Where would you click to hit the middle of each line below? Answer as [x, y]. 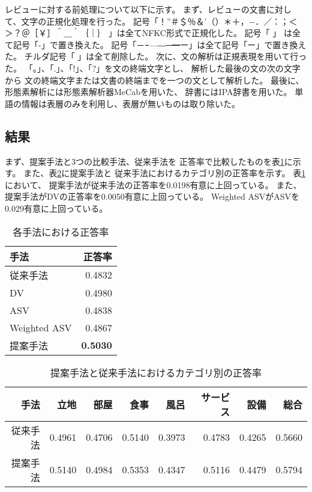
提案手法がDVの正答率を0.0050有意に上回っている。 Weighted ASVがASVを [152, 196]
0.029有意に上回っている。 [56, 208]
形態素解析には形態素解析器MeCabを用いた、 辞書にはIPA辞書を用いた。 [148, 92]
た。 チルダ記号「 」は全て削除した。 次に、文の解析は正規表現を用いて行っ [156, 56]
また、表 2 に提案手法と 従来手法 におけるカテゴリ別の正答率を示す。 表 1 [165, 173]
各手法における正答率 [61, 232]
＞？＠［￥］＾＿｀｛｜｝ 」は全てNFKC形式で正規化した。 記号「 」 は [148, 33]
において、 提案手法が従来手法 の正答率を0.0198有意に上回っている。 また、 [153, 184]
